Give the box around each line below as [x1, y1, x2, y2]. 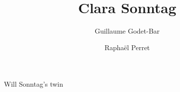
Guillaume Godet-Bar [94, 26, 160, 36]
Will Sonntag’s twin [4, 79, 64, 89]
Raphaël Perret [104, 42, 150, 52]
